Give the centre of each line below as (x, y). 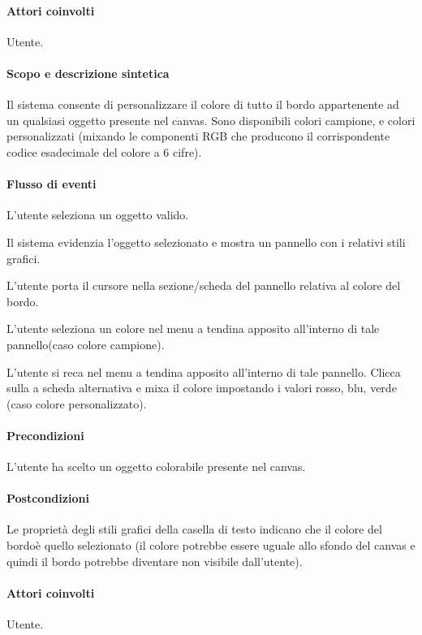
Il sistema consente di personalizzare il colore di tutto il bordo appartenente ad (203, 104)
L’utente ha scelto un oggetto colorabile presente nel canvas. (156, 467)
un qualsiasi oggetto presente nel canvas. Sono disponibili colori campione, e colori (211, 120)
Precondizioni (45, 435)
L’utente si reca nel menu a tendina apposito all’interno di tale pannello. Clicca (204, 371)
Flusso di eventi (52, 184)
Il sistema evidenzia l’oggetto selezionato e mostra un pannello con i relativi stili (206, 242)
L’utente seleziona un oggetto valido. (98, 215)
